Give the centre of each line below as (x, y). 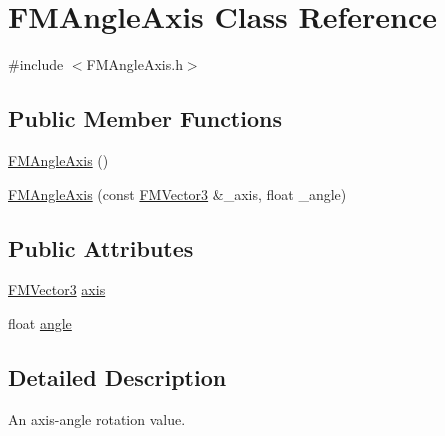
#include (36, 64)
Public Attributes (101, 247)
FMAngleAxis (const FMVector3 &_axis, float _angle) (177, 193)
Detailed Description (117, 376)
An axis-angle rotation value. (97, 418)
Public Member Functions (145, 118)
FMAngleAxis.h (134, 64)
